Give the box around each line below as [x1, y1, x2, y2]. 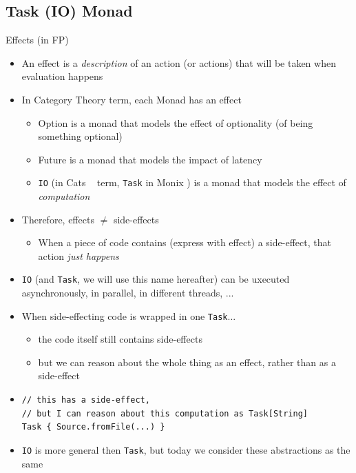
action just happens [38, 248, 119, 263]
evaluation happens [21, 69, 103, 83]
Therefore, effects [21, 212, 94, 226]
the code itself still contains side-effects [38, 332, 202, 346]
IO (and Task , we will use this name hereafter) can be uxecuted [21, 272, 290, 286]
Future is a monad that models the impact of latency [38, 152, 262, 166]
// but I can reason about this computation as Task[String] [21, 408, 308, 419]
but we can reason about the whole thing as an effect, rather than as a [38, 354, 336, 369]
